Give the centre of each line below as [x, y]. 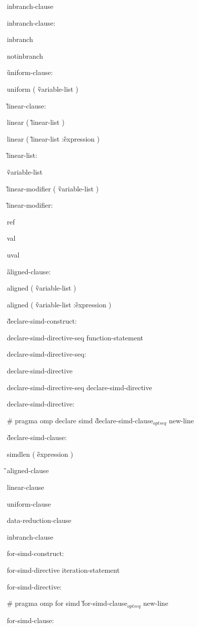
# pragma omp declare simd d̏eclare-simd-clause [80, 420]
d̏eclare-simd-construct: [42, 321]
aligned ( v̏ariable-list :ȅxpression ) [59, 304]
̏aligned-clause [28, 470]
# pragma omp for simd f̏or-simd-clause [67, 603]
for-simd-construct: [35, 553]
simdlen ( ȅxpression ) [40, 454]
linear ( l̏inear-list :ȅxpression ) [53, 138]
